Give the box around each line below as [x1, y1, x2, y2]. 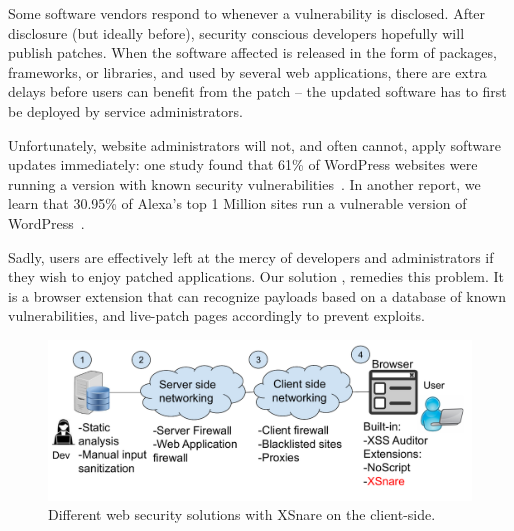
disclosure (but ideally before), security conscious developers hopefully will [8, 22, 465, 43]
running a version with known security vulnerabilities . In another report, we [8, 173, 481, 194]
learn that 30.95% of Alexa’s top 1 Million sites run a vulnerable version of [8, 193, 467, 214]
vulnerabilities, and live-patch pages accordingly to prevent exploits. [8, 305, 425, 326]
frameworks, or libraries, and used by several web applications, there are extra [8, 61, 487, 82]
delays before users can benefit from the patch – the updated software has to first [8, 81, 507, 102]
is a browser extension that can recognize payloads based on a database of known [8, 285, 506, 306]
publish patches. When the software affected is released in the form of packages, [8, 42, 497, 63]
